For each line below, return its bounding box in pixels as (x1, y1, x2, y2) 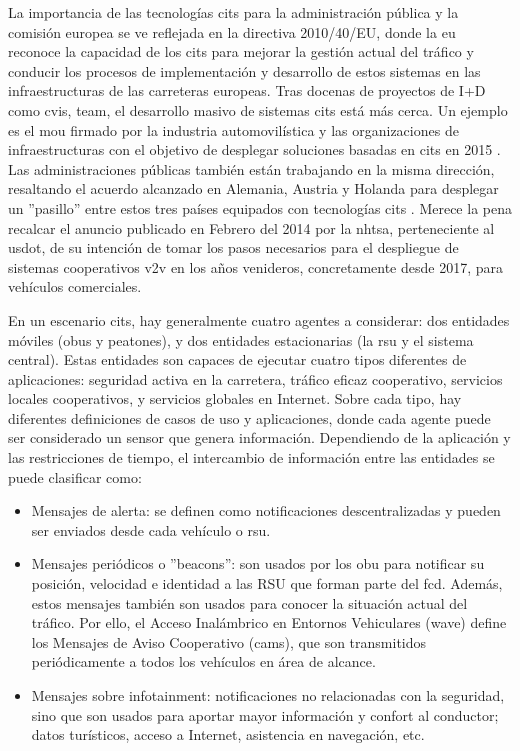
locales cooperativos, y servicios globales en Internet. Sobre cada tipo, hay (8, 388, 462, 409)
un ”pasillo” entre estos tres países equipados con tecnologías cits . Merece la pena (8, 197, 512, 218)
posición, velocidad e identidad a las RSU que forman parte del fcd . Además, (31, 573, 503, 594)
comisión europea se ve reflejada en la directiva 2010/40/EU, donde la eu (8, 21, 456, 42)
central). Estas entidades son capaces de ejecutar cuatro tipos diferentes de (8, 349, 467, 370)
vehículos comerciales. (8, 276, 142, 297)
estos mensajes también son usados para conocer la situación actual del (31, 592, 468, 613)
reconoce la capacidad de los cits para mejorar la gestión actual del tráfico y (8, 41, 474, 62)
